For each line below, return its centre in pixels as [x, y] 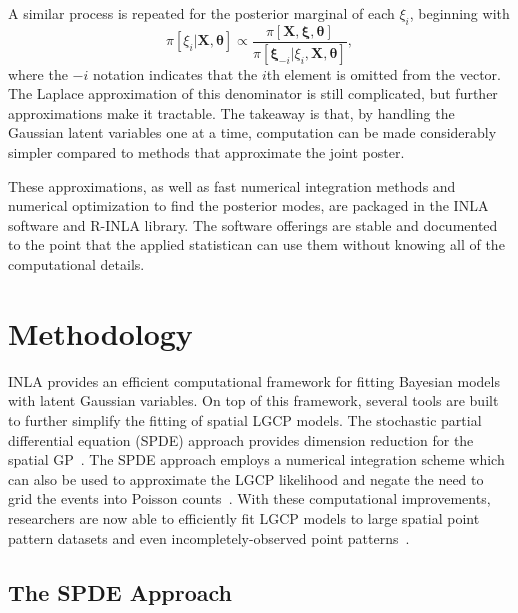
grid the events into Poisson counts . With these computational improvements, [249, 498]
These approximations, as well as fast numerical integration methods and [232, 185]
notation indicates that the [175, 73]
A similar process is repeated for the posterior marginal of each [201, 13]
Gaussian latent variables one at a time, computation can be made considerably [252, 132]
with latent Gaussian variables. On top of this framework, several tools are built [253, 400]
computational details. [76, 264]
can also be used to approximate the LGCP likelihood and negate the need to [246, 478]
